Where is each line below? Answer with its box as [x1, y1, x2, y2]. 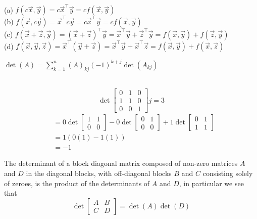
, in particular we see [179, 178, 244, 188]
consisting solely [202, 167, 253, 178]
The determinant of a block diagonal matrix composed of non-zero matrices [4, 158, 238, 168]
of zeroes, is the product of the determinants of [4, 178, 150, 188]
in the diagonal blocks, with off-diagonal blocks [26, 167, 172, 178]
